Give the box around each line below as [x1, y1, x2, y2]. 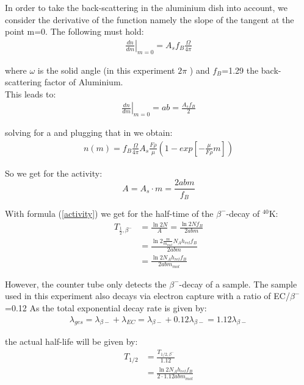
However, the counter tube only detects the [5, 277, 167, 290]
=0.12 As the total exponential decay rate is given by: [5, 302, 207, 314]
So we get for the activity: [5, 166, 103, 179]
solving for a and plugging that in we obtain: [5, 126, 173, 139]
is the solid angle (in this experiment [37, 63, 175, 76]
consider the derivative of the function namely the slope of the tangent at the [5, 13, 294, 26]
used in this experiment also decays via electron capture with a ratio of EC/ [5, 289, 290, 302]
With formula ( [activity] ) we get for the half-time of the [5, 207, 214, 219]
